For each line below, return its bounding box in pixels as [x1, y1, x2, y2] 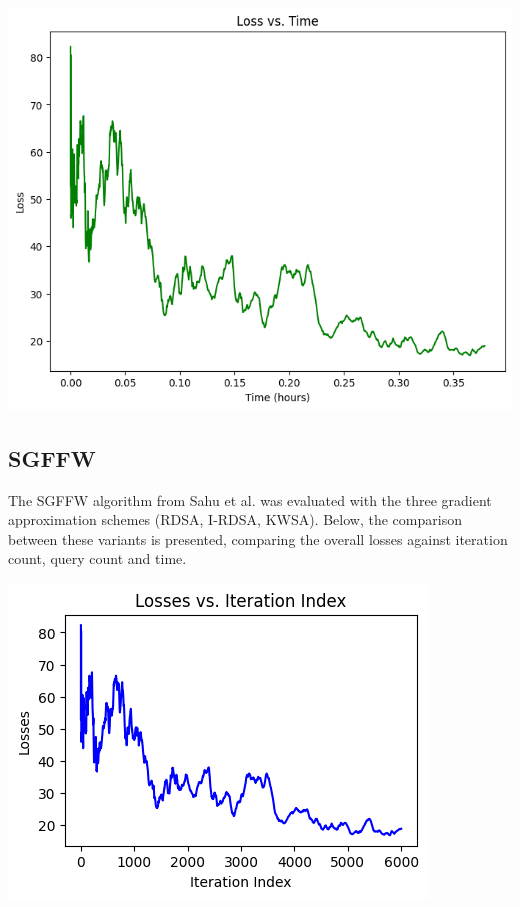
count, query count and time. [8, 548, 187, 569]
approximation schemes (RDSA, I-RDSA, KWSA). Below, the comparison [8, 509, 462, 530]
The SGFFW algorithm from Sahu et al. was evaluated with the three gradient [8, 489, 492, 510]
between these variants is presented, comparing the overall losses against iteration [8, 528, 508, 549]
